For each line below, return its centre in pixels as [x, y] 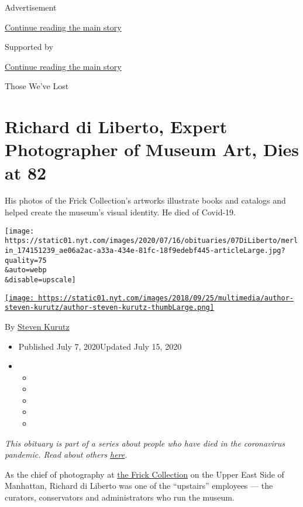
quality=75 [26, 260]
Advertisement [31, 7]
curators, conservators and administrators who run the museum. [120, 497]
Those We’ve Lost [37, 86]
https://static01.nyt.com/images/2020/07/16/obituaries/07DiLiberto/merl [151, 241]
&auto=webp [26, 270]
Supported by [29, 47]
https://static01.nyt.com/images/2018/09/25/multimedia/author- [166, 298]
